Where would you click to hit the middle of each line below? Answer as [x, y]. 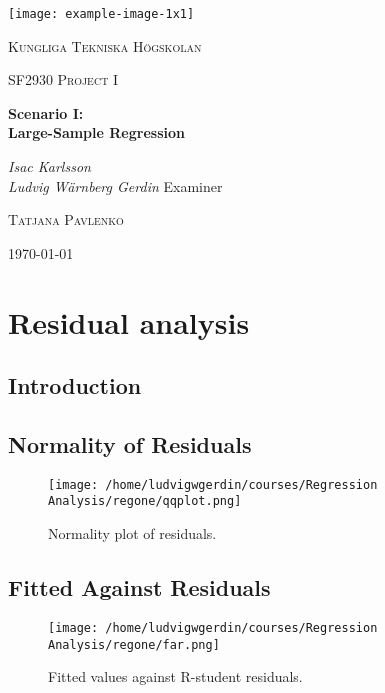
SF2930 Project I [63, 79]
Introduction [75, 385]
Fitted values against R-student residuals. [175, 676]
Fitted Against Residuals [139, 587]
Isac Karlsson [49, 166]
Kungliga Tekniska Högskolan [105, 45]
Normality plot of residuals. [132, 533]
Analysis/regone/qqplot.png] [145, 501]
